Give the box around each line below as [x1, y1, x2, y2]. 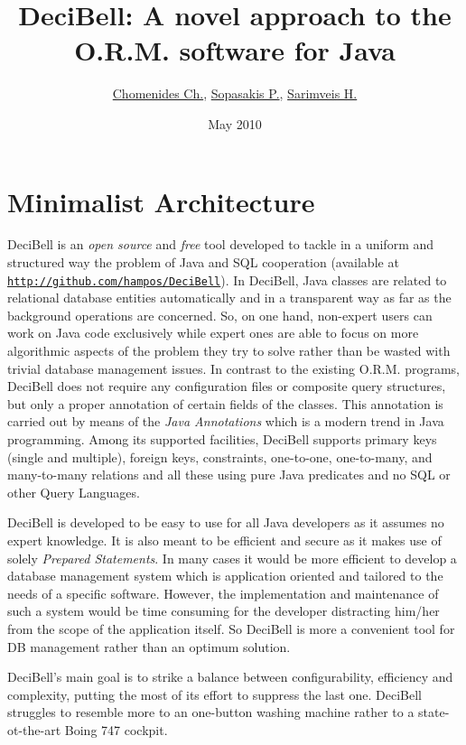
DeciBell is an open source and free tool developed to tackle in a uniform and [7, 235, 434, 254]
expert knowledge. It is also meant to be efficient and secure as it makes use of [7, 531, 442, 549]
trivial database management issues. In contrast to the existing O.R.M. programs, [7, 359, 460, 377]
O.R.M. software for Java [74, 32, 396, 69]
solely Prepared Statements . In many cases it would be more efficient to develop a [7, 548, 457, 567]
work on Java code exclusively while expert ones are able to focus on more [7, 323, 419, 342]
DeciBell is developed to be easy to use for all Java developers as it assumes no [7, 513, 444, 532]
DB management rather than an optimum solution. [7, 637, 291, 656]
